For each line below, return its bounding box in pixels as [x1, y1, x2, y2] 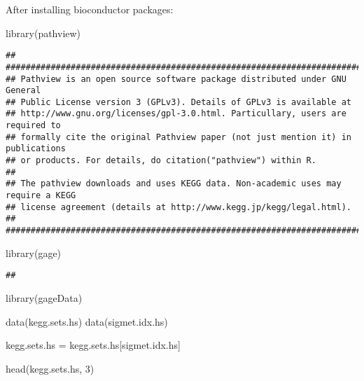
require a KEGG [6, 190, 76, 201]
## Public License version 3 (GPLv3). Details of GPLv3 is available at [6, 97, 351, 107]
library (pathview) [6, 25, 81, 40]
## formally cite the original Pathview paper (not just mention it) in [6, 132, 351, 142]
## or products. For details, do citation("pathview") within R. [6, 155, 316, 166]
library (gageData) [6, 290, 83, 305]
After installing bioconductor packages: [6, 2, 174, 16]
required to [6, 120, 61, 131]
